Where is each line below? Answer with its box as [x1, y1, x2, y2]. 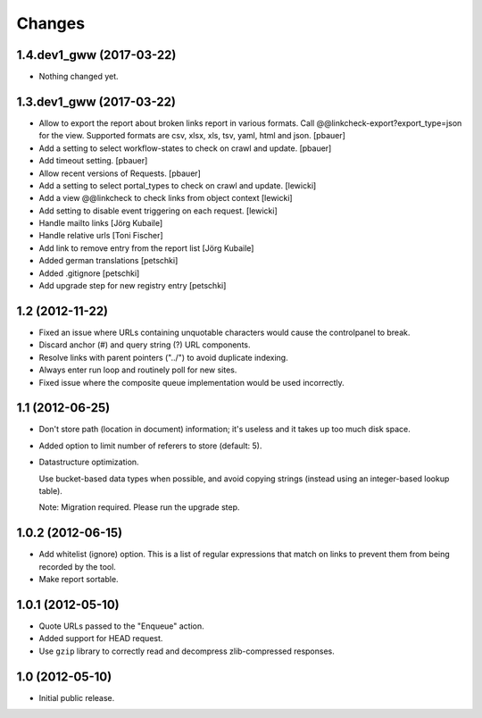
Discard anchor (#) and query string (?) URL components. [38, 339, 251, 350]
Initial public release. [38, 692, 115, 703]
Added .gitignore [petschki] [38, 268, 140, 279]
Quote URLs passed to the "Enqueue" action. [38, 621, 204, 631]
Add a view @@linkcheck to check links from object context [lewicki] [38, 193, 294, 204]
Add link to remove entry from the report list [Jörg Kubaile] [38, 242, 254, 254]
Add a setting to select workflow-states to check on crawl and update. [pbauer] [38, 143, 332, 154]
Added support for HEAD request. [38, 633, 163, 644]
